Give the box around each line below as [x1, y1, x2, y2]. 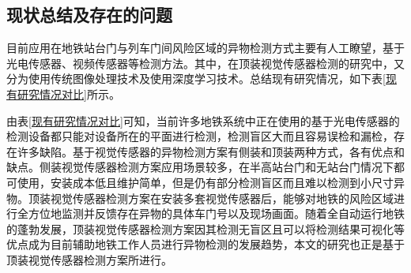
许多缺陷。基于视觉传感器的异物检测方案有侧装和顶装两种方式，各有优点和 [17, 143, 405, 159]
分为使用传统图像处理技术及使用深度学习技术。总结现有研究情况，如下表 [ [6, 70, 386, 87]
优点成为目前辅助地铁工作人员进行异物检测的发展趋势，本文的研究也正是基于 [6, 236, 405, 252]
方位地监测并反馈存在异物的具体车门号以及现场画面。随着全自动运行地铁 [28, 205, 405, 222]
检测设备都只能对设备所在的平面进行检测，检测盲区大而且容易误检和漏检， [6, 128, 394, 144]
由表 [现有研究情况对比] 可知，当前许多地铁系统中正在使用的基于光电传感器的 [6, 112, 400, 129]
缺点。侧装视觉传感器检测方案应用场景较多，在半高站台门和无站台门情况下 [6, 159, 394, 175]
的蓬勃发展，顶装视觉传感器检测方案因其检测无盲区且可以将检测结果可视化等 [6, 220, 405, 237]
